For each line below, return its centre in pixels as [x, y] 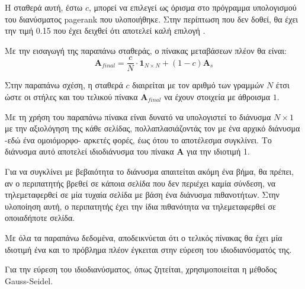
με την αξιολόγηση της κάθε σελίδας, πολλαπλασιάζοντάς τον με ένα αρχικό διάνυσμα [152, 128]
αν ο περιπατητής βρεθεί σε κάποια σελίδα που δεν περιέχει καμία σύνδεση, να [140, 183]
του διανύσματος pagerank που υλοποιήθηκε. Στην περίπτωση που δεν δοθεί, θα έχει [152, 19]
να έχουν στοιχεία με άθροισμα [217, 97]
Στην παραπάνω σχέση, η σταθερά [64, 85]
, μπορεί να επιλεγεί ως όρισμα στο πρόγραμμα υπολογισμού [193, 7]
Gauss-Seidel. [29, 280]
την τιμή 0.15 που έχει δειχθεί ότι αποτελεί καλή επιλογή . [105, 30]
